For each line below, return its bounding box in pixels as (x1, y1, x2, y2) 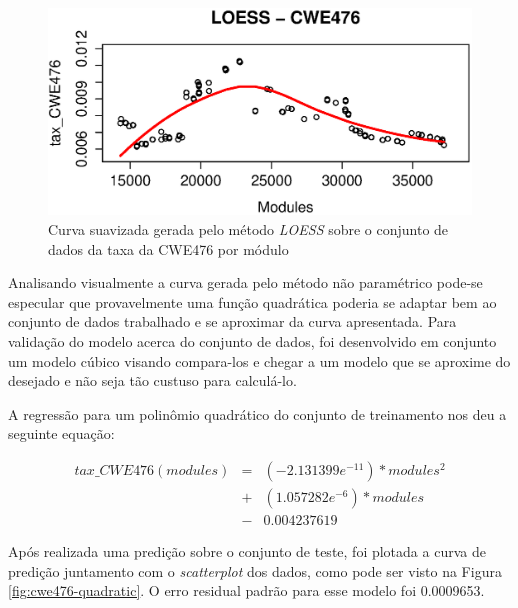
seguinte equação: (8, 423, 115, 444)
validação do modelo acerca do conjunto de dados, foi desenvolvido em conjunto (8, 331, 497, 351)
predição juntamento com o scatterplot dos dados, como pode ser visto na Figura (8, 560, 502, 581)
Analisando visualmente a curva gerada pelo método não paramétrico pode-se (8, 272, 483, 293)
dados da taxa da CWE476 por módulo (48, 238, 289, 259)
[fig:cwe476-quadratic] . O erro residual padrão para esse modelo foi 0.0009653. (8, 580, 485, 601)
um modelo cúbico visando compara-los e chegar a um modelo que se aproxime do (8, 350, 511, 371)
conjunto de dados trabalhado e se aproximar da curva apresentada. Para (8, 311, 457, 332)
